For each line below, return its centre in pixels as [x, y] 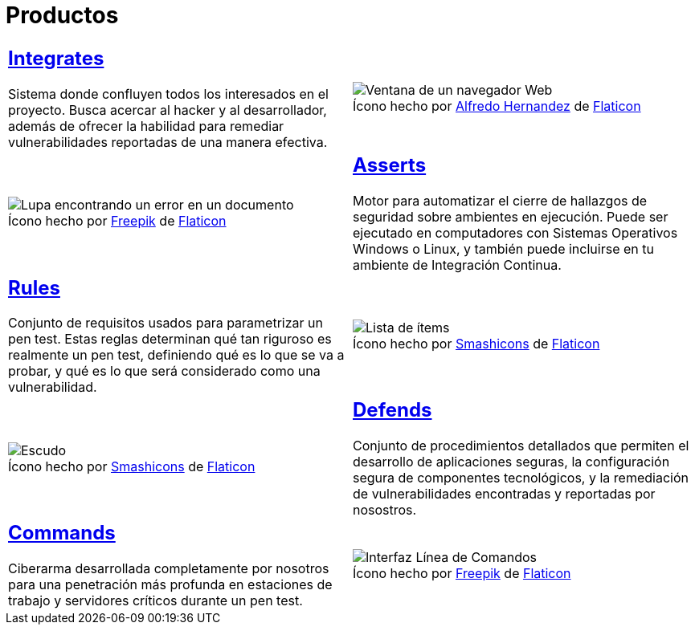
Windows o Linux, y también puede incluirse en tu [503, 248]
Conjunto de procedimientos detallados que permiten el [521, 446]
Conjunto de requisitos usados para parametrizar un [166, 323]
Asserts [390, 165]
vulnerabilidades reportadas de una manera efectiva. [168, 142]
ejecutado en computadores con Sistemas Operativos [515, 232]
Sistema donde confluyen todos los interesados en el [168, 94]
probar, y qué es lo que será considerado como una [164, 371]
